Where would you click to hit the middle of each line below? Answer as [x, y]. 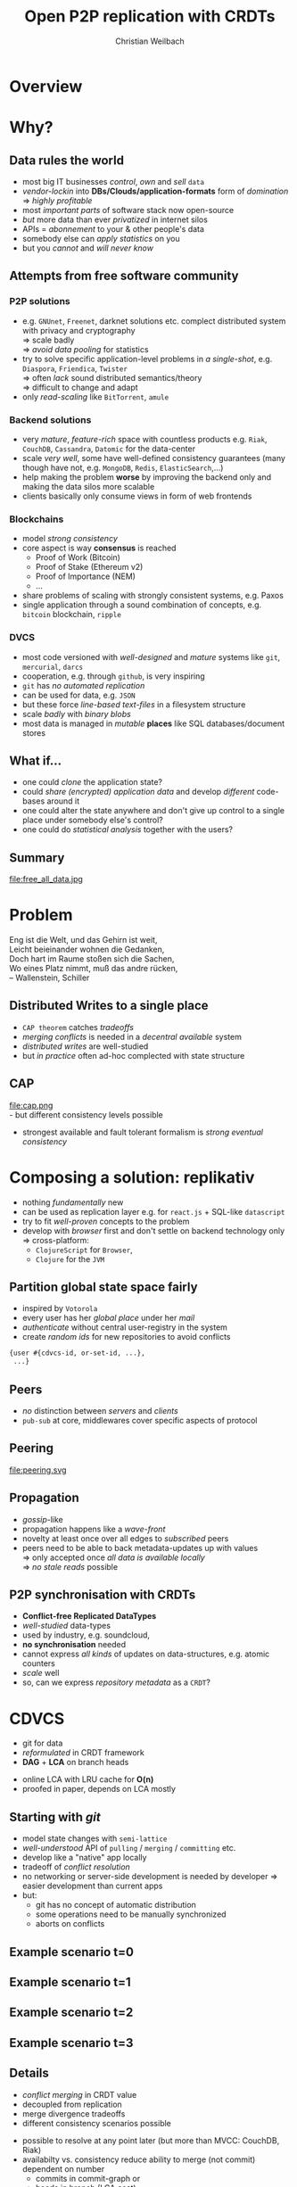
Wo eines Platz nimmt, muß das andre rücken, [94, 969]
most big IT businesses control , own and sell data [113, 181]
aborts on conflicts [70, 1924]
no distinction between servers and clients [100, 1411]
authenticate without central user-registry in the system [124, 1327]
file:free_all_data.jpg [46, 879]
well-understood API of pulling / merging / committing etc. [129, 1848]
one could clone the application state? [92, 782]
